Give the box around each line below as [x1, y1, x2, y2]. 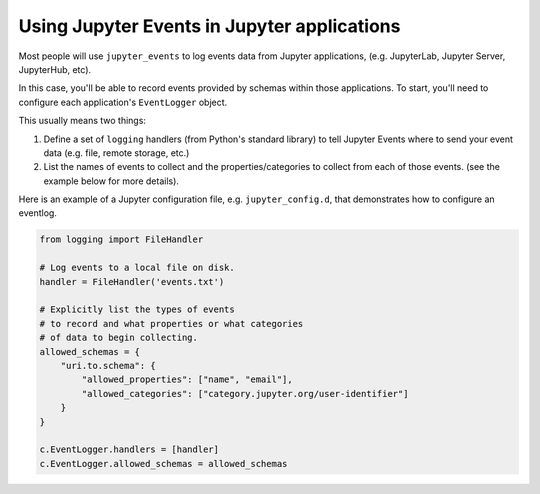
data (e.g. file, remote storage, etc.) [43, 146, 190, 159]
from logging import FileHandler [39, 234, 204, 245]
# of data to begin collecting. [39, 332, 199, 344]
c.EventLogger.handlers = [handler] [39, 444, 220, 455]
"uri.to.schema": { [60, 360, 157, 371]
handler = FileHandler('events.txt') [39, 276, 225, 287]
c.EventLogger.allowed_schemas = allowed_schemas [39, 458, 288, 469]
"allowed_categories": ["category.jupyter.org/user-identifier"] [81, 388, 409, 399]
